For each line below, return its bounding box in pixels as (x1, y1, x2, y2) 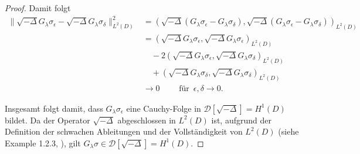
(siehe (278, 125, 299, 138)
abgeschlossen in (117, 113, 176, 126)
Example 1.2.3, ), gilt (5, 136, 81, 149)
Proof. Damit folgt (5, 2, 71, 14)
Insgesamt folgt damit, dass (5, 102, 103, 114)
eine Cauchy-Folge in (126, 102, 201, 114)
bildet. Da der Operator (5, 113, 90, 126)
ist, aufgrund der (211, 113, 271, 126)
